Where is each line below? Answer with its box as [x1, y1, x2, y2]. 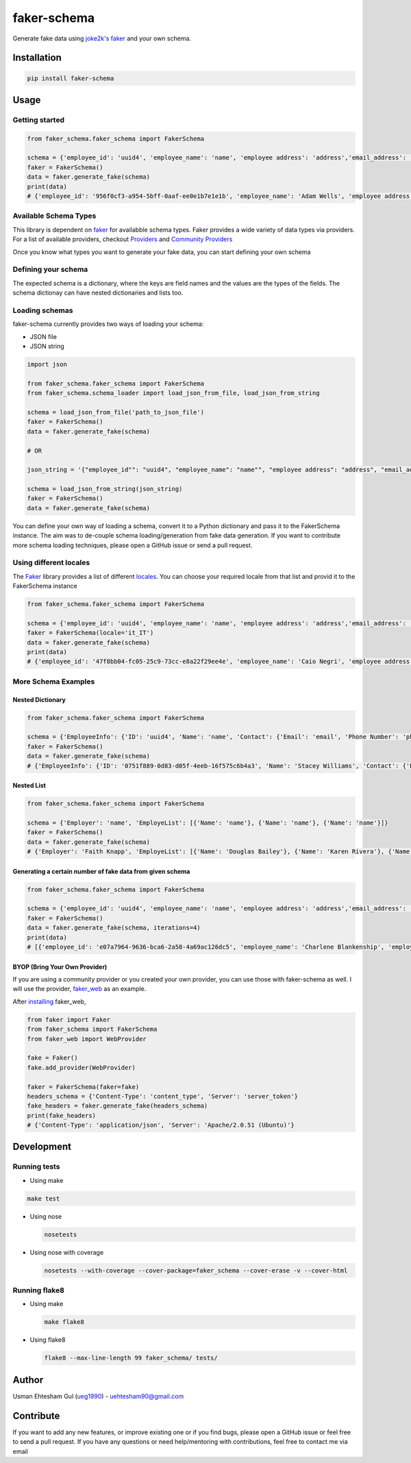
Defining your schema [12, 264, 88, 274]
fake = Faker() [27, 1054, 78, 1062]
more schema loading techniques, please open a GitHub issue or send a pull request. [12, 541, 253, 549]
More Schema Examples [12, 677, 95, 686]
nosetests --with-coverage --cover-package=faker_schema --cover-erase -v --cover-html [44, 1266, 348, 1274]
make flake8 [44, 1318, 85, 1326]
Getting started [12, 115, 65, 125]
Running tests [12, 1162, 60, 1171]
